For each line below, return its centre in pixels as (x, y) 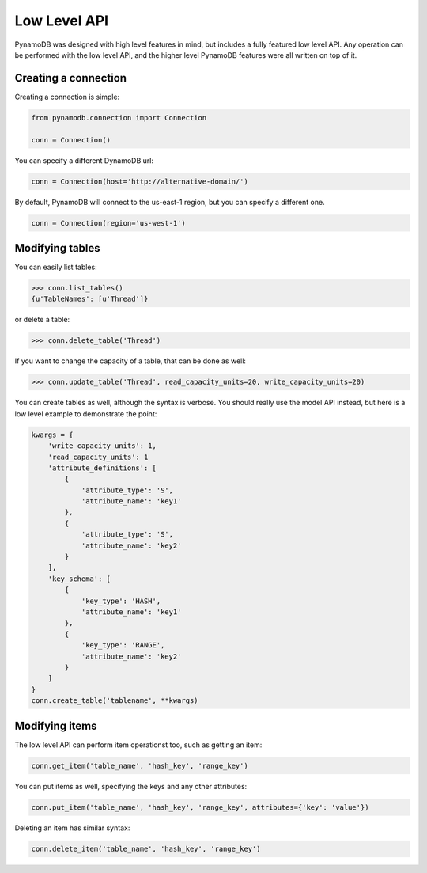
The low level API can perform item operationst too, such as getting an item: (138, 745)
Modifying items (56, 725)
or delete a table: (42, 320)
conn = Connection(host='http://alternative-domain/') (140, 181)
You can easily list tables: (56, 267)
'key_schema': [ (79, 579)
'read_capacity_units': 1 (98, 457)
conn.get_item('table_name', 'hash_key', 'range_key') (140, 765)
